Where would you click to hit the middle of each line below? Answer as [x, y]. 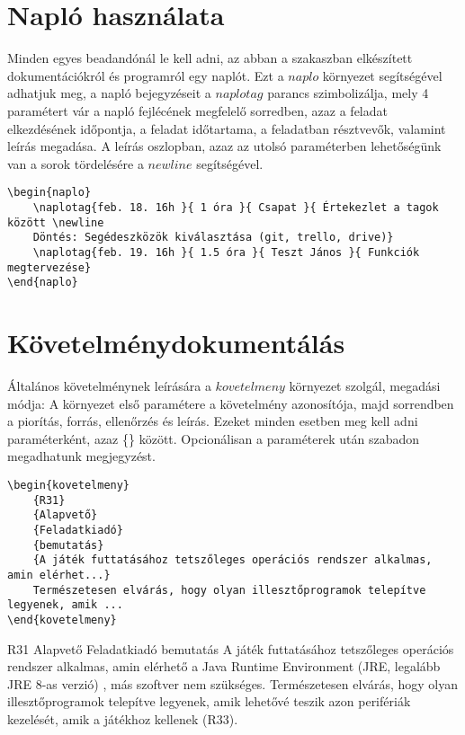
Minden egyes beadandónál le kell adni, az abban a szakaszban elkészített [210, 58]
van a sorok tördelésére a [76, 163]
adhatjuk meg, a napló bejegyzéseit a [109, 93]
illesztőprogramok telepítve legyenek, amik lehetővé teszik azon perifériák [209, 701]
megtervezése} [49, 267]
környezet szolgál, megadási [365, 385]
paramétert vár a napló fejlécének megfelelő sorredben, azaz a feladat [197, 110]
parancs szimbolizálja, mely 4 [348, 93]
